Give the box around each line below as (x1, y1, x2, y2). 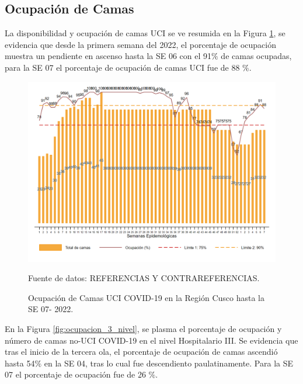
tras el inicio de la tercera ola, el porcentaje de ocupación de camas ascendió (5, 345, 278, 358)
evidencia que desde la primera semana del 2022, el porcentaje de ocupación (5, 38, 276, 50)
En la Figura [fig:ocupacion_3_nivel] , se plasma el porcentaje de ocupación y (5, 323, 282, 335)
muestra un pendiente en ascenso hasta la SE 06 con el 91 (5, 50, 212, 62)
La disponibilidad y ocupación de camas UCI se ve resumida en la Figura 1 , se (5, 27, 285, 39)
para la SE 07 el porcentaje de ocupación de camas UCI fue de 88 (5, 61, 240, 73)
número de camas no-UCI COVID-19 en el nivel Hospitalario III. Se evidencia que (5, 334, 298, 346)
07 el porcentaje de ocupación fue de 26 (5, 368, 146, 380)
